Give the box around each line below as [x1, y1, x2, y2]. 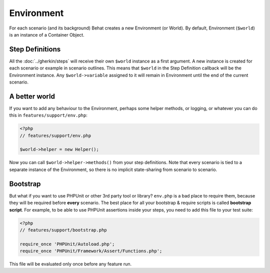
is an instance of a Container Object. [9, 31, 84, 37]
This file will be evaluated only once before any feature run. [9, 261, 132, 267]
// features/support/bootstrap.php [19, 227, 107, 232]
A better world [9, 92, 55, 100]
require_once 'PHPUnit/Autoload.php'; [19, 241, 115, 247]
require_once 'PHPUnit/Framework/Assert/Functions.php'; [19, 248, 162, 254]
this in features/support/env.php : [9, 112, 87, 118]
